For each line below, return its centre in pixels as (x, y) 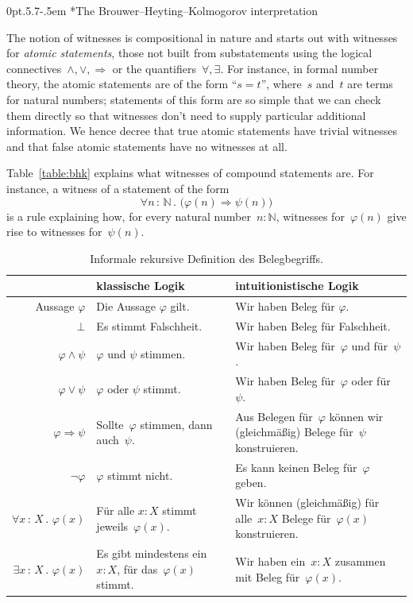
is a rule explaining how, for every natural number (129, 216)
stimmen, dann (176, 424)
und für (370, 345)
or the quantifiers (154, 68)
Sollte (110, 424)
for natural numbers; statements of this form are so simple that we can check (194, 99)
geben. (251, 483)
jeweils (112, 526)
